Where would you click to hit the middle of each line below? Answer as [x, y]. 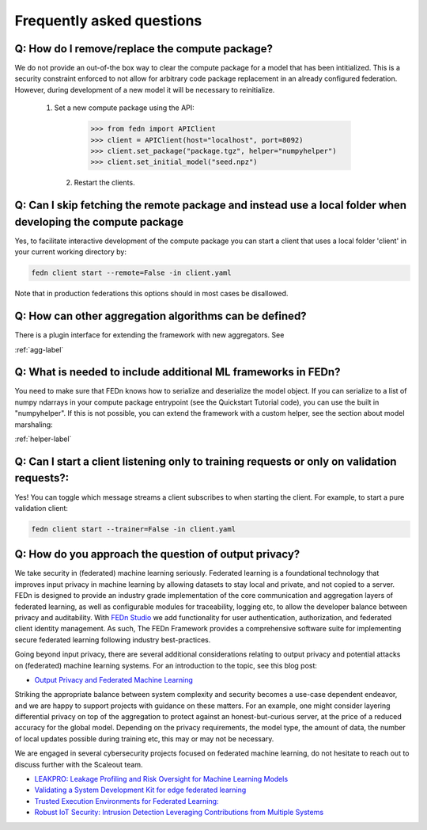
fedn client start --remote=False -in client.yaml [132, 273]
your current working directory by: [70, 252]
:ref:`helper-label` [43, 439]
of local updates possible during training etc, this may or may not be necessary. [144, 739]
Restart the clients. [104, 183]
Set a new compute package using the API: [125, 108]
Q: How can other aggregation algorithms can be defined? [161, 316]
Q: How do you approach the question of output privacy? [157, 554]
